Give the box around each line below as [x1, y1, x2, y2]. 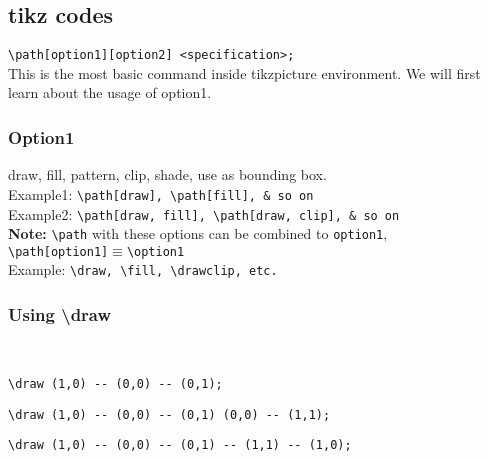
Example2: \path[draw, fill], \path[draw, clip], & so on [8, 203, 400, 224]
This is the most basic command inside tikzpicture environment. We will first [8, 62, 481, 83]
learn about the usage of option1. [8, 82, 212, 103]
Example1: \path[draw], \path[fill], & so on [8, 183, 314, 204]
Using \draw [8, 302, 112, 327]
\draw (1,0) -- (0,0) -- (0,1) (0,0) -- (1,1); [8, 407, 331, 422]
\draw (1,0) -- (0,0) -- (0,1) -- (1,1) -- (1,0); [8, 438, 352, 453]
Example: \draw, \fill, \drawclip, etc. [8, 259, 278, 280]
